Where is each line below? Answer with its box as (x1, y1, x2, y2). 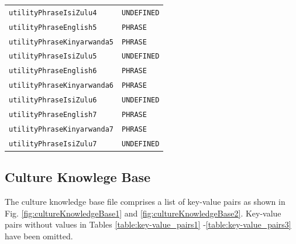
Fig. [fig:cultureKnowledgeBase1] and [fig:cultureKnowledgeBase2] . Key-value (5, 207, 281, 219)
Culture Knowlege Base (5, 168, 151, 186)
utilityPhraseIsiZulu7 (9, 139, 97, 148)
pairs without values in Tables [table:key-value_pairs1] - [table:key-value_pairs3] (5, 218, 291, 231)
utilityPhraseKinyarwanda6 (9, 81, 113, 90)
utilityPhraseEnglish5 (9, 23, 97, 32)
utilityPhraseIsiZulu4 (9, 8, 97, 17)
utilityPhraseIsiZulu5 (9, 52, 97, 61)
